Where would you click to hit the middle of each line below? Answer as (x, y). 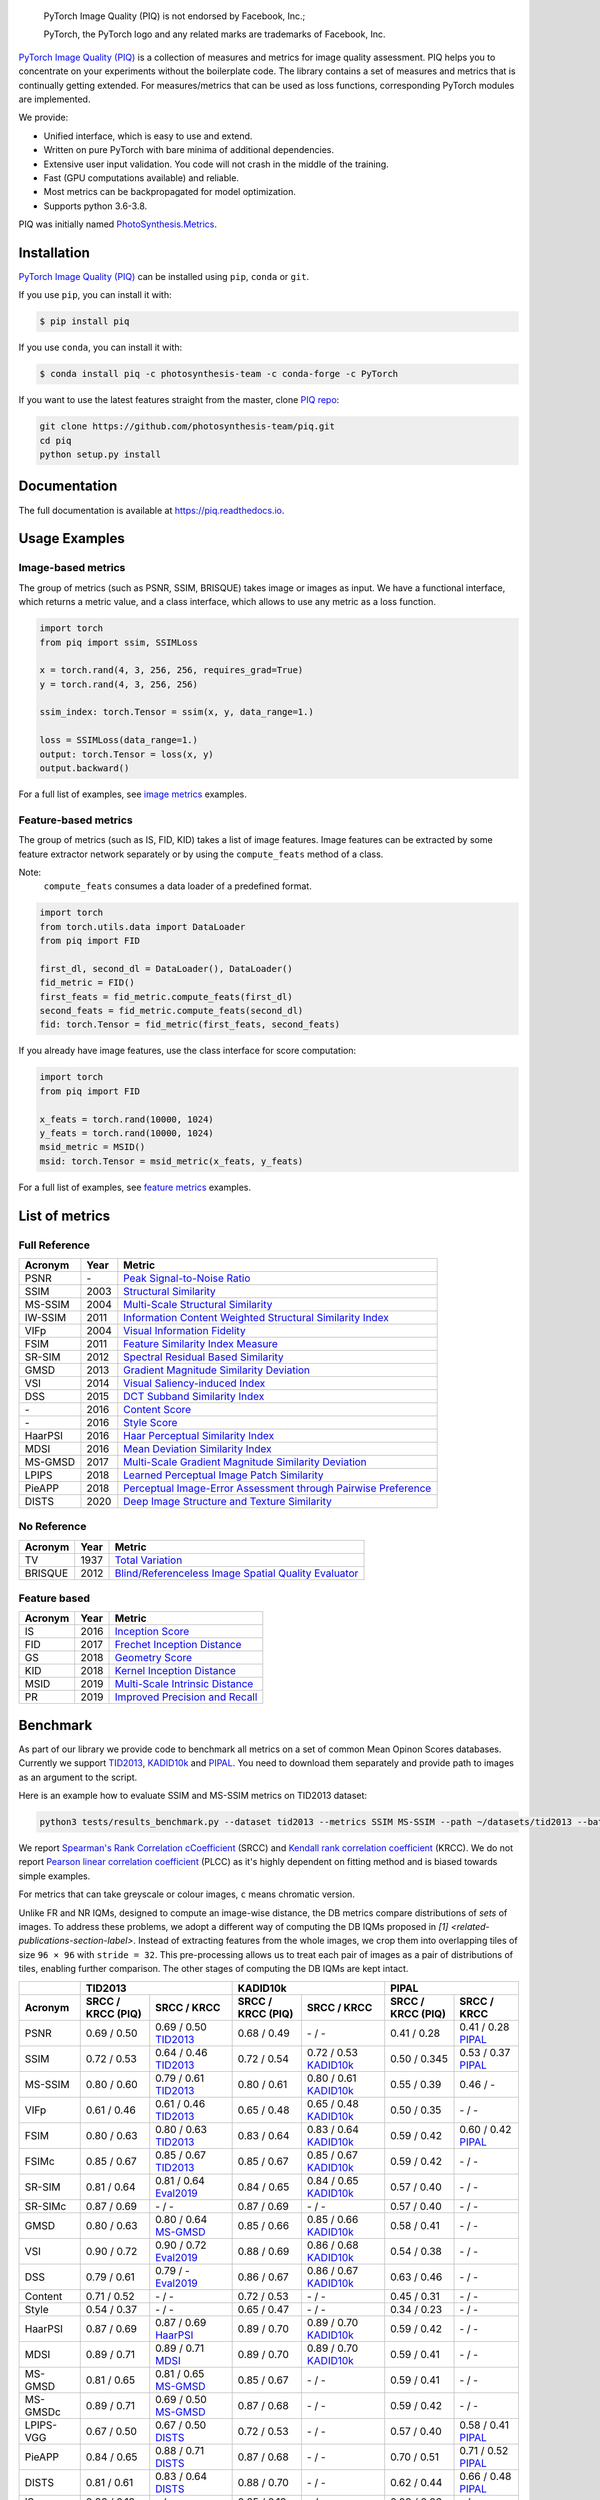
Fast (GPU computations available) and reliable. (141, 177)
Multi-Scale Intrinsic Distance (184, 1684)
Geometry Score (153, 1658)
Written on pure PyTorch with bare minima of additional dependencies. (189, 150)
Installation (54, 252)
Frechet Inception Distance (178, 1645)
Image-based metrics (72, 568)
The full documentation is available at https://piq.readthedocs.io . (151, 510)
